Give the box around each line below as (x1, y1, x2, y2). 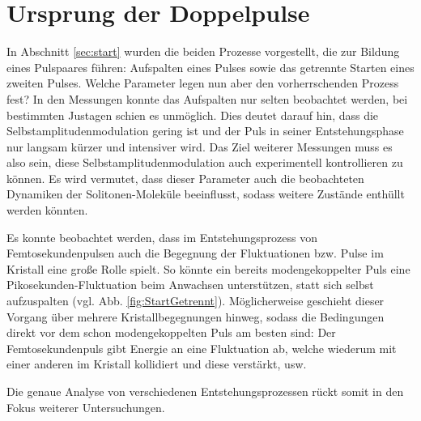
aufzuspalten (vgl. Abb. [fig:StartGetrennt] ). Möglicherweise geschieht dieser (6, 292, 385, 309)
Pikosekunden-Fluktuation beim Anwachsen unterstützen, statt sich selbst (6, 276, 374, 293)
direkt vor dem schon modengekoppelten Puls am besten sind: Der (6, 324, 336, 341)
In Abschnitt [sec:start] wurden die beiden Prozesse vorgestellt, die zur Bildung (6, 43, 400, 60)
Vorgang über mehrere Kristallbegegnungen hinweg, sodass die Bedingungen (6, 308, 385, 325)
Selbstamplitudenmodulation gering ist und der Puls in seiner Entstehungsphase (6, 122, 404, 139)
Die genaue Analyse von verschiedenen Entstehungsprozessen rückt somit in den (6, 383, 404, 399)
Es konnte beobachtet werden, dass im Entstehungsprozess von (6, 228, 318, 245)
